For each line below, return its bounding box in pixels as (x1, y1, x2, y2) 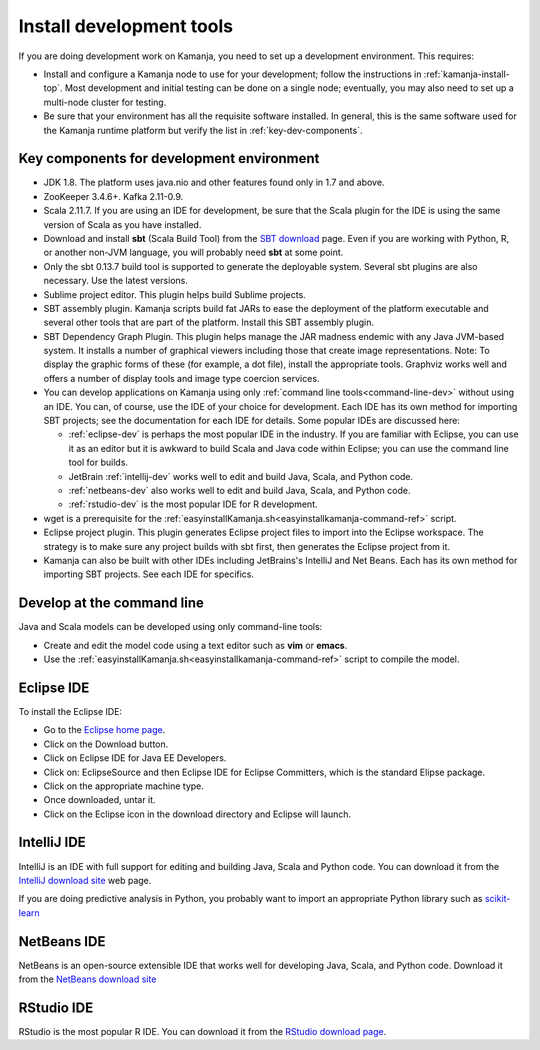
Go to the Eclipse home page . (43, 724, 166, 736)
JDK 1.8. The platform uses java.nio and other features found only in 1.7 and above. (43, 176, 385, 189)
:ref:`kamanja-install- (423, 68, 510, 80)
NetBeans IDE (18, 933, 106, 950)
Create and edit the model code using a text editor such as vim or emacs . (43, 639, 348, 651)
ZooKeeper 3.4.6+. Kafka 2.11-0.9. (43, 190, 184, 202)
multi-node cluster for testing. (43, 96, 167, 108)
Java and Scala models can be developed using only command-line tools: (18, 621, 323, 633)
